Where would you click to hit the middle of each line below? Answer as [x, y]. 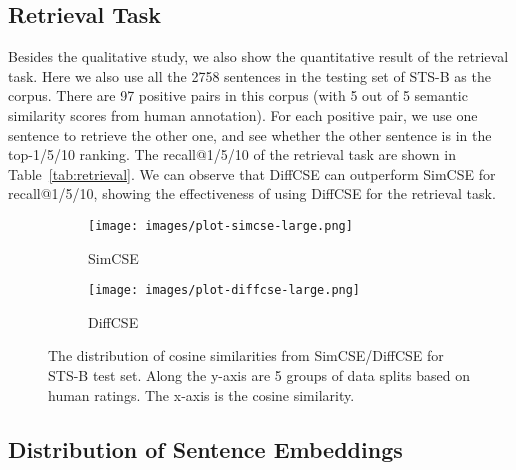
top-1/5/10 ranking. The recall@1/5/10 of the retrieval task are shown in [232, 154]
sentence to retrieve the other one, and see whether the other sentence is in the [250, 134]
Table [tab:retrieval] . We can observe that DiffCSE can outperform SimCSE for [252, 173]
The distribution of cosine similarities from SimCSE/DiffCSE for [246, 355]
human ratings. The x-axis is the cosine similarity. [201, 394]
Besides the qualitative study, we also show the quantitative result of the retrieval [258, 56]
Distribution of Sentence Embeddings [205, 448]
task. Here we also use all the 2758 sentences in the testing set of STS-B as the [249, 75]
